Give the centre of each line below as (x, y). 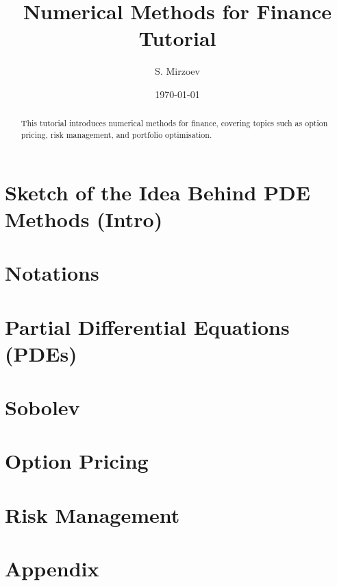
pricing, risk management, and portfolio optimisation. (116, 134)
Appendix (52, 569)
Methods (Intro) (84, 219)
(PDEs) (41, 353)
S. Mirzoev (177, 71)
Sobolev (42, 407)
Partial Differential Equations (147, 326)
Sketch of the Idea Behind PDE (158, 192)
